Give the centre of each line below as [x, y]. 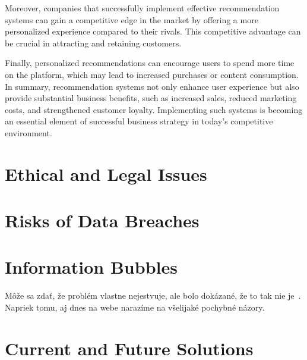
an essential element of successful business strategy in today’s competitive [139, 121]
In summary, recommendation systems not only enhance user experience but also [152, 86]
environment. [29, 132]
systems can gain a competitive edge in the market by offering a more [132, 19]
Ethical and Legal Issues [106, 173]
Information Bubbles [91, 267]
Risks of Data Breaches [102, 220]
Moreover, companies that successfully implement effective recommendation [142, 8]
